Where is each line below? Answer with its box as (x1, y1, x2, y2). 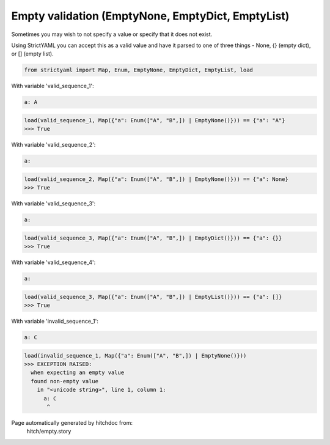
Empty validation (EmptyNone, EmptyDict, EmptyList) (11, 9, 290, 23)
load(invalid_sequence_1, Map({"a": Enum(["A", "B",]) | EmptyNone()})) (24, 352, 247, 359)
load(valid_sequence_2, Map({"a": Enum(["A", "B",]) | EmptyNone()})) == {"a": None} (24, 175, 288, 183)
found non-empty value (31, 378, 99, 384)
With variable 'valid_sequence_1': (11, 83, 94, 90)
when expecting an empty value (31, 369, 125, 376)
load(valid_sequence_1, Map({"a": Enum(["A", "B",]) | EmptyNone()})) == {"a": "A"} (24, 117, 285, 123)
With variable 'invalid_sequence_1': (11, 318, 99, 325)
